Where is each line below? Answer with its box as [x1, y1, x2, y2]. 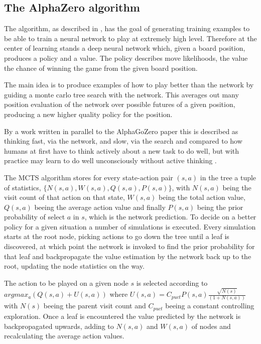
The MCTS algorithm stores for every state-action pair [4, 172, 173, 182]
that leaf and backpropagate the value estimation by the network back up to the [4, 251, 251, 261]
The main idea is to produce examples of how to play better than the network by [4, 79, 254, 90]
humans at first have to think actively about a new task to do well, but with [4, 145, 239, 156]
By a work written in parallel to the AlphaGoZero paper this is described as [4, 126, 238, 136]
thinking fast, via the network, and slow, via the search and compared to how [4, 136, 242, 146]
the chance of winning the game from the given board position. [4, 62, 198, 73]
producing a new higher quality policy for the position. [4, 108, 173, 119]
